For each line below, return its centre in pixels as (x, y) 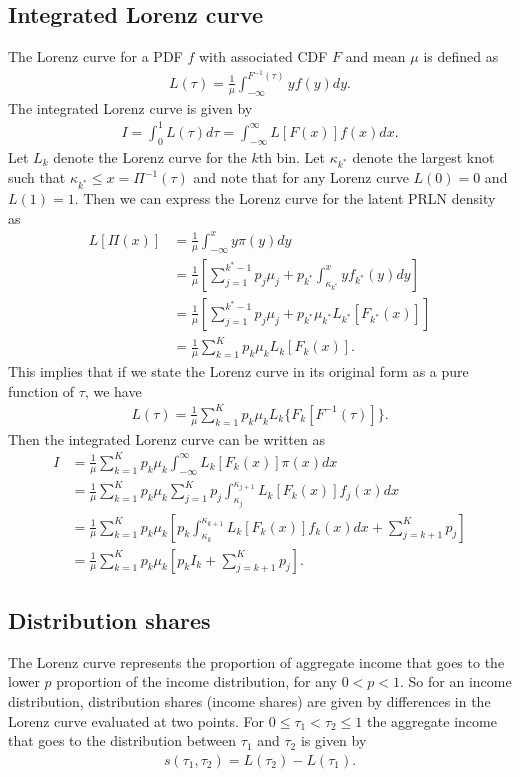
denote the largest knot (423, 156)
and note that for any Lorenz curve (301, 177)
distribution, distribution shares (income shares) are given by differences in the (249, 701)
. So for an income (456, 681)
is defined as (461, 56)
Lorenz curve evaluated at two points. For (136, 720)
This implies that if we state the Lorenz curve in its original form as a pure (238, 371)
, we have (113, 390)
